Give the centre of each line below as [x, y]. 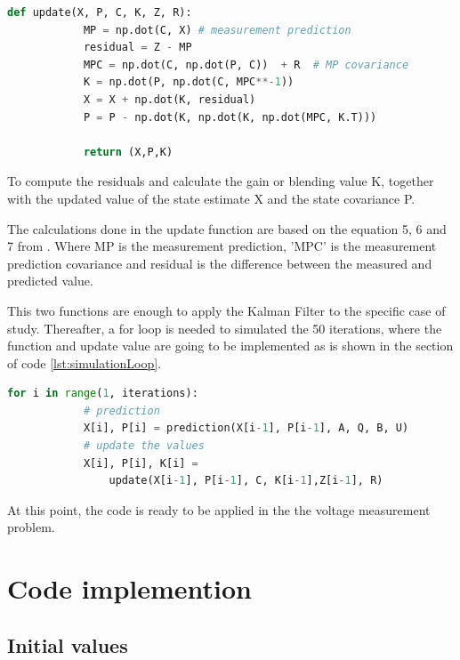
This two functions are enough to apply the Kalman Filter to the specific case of [226, 310]
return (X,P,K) [128, 152]
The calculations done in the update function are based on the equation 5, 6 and [227, 228]
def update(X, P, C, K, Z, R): [100, 12]
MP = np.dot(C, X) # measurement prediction [217, 30]
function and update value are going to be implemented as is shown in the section [230, 346]
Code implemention [129, 588]
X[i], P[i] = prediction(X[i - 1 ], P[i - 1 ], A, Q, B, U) [246, 428]
